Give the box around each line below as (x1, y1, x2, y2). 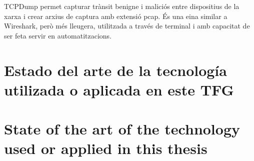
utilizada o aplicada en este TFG (4, 79, 234, 99)
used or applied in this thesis (4, 138, 207, 158)
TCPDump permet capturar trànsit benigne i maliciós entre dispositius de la (4, 1, 239, 11)
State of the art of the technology (4, 118, 240, 139)
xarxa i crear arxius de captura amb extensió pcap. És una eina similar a (4, 10, 227, 21)
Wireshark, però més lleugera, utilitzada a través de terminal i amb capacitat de (4, 20, 250, 31)
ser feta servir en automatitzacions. (4, 30, 111, 40)
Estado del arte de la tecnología (4, 59, 227, 80)
